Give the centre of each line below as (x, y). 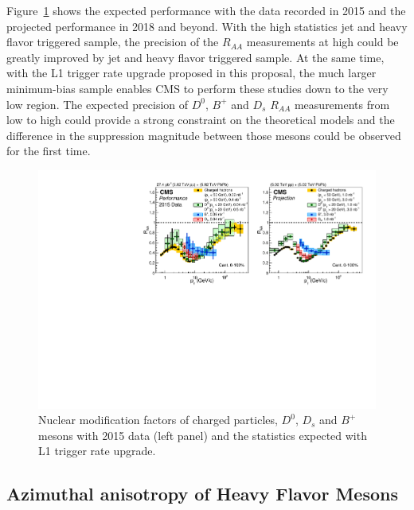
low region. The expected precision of (98, 104)
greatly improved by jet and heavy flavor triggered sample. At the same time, (195, 57)
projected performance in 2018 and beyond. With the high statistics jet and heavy (207, 26)
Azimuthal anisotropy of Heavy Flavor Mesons (202, 494)
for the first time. (49, 151)
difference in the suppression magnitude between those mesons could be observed (204, 135)
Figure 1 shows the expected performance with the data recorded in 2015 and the (206, 10)
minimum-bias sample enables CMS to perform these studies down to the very (197, 88)
